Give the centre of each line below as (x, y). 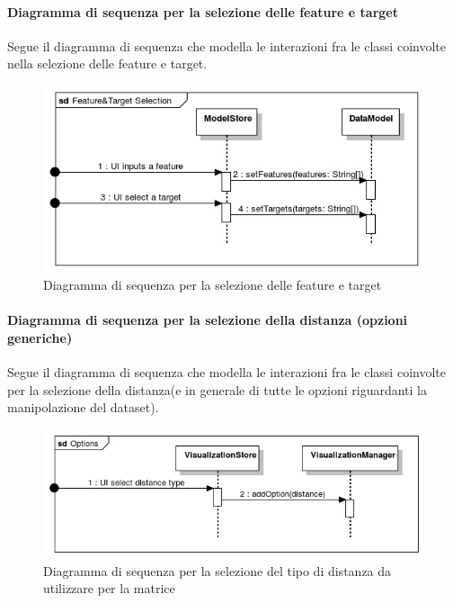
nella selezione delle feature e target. (107, 63)
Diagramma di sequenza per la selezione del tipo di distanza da (218, 570)
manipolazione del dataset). (83, 407)
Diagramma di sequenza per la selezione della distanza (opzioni (208, 320)
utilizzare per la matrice (109, 588)
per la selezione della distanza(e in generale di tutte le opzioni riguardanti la (217, 389)
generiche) (40, 337)
